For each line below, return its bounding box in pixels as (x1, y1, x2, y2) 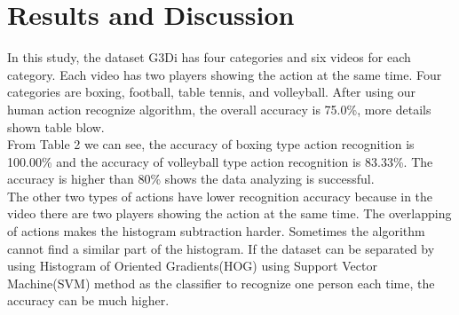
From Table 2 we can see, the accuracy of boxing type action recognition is (7, 135, 415, 154)
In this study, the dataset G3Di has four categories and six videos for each (7, 48, 411, 67)
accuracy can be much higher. (7, 291, 170, 310)
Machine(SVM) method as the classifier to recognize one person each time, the (7, 273, 435, 292)
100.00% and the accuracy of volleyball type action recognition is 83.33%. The (7, 152, 433, 170)
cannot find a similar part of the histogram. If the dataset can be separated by (7, 239, 435, 257)
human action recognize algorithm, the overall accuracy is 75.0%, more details (7, 99, 431, 118)
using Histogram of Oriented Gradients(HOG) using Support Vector (7, 256, 377, 275)
